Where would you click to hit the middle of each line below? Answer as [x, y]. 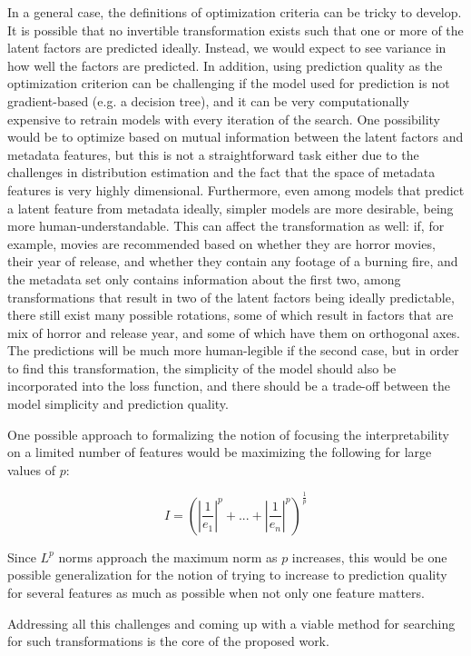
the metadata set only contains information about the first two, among [204, 278]
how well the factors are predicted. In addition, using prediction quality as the [225, 65]
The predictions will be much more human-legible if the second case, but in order [233, 350]
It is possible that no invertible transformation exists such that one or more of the [235, 30]
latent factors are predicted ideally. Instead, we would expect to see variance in [227, 48]
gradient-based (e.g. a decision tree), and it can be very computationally [208, 100]
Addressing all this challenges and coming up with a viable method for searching [231, 623]
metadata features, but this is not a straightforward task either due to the [213, 154]
